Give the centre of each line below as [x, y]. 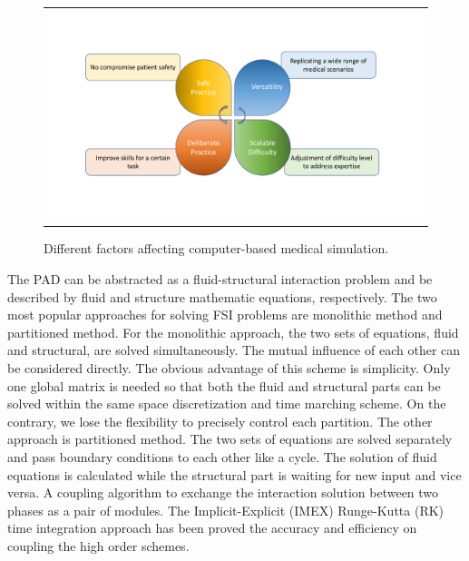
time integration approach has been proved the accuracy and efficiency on [212, 528]
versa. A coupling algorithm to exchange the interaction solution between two [223, 492]
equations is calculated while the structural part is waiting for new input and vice [234, 474]
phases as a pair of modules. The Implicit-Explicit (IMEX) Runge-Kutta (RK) [226, 510]
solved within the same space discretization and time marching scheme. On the [227, 404]
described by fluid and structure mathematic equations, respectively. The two [222, 296]
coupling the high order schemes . [98, 545]
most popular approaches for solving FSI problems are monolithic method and [225, 315]
